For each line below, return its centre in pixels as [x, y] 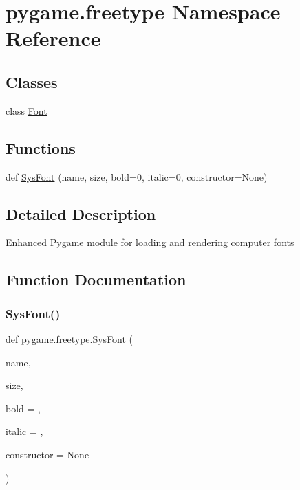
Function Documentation [96, 279]
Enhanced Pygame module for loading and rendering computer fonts [150, 242]
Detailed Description [81, 213]
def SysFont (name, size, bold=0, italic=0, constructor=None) [137, 176]
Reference [53, 38]
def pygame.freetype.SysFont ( [69, 338]
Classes [32, 81]
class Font [26, 110]
